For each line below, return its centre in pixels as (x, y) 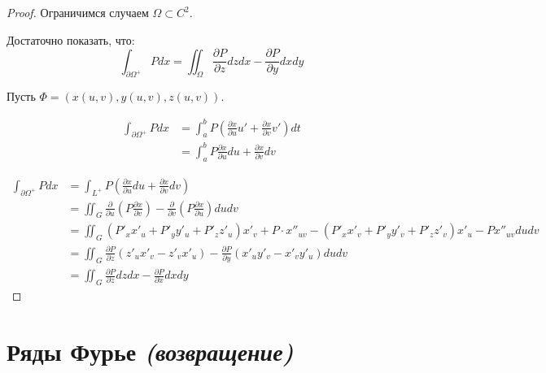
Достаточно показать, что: (71, 39)
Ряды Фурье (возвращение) (150, 351)
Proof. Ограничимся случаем (78, 12)
